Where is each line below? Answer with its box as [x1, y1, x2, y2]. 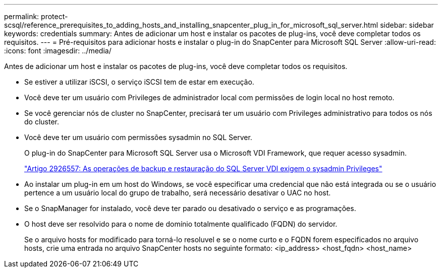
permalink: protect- [4, 12, 68, 21]
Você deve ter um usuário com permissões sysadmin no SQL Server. [24, 133, 252, 142]
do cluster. [24, 117, 59, 126]
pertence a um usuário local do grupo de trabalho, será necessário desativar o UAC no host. [24, 188, 331, 197]
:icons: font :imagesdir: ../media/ [4, 46, 112, 55]
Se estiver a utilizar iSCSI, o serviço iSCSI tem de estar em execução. [24, 78, 254, 86]
